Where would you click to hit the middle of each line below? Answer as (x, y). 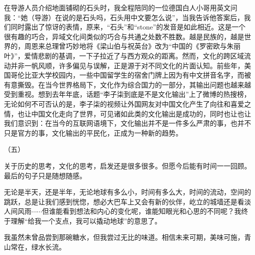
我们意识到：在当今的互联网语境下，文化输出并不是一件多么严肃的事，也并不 (127, 123)
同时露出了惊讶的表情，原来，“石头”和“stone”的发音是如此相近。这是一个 (128, 27)
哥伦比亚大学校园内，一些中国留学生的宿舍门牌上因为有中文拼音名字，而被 (131, 75)
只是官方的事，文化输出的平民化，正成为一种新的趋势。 (93, 132)
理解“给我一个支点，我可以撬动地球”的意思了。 (86, 220)
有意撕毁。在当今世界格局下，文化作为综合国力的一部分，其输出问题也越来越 (127, 84)
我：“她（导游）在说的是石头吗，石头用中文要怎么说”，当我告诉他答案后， (124, 17)
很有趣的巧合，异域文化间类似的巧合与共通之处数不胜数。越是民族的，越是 (124, 36)
